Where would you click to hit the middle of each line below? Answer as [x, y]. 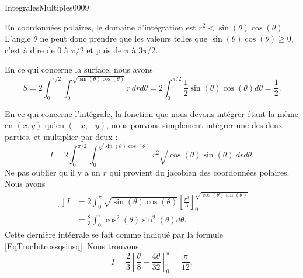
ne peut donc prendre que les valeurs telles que [123, 38]
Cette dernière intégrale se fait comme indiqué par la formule [114, 234]
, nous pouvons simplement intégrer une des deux [195, 125]
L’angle [18, 38]
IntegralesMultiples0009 [47, 7]
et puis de [104, 49]
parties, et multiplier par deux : [61, 136]
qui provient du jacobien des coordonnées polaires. [199, 172]
